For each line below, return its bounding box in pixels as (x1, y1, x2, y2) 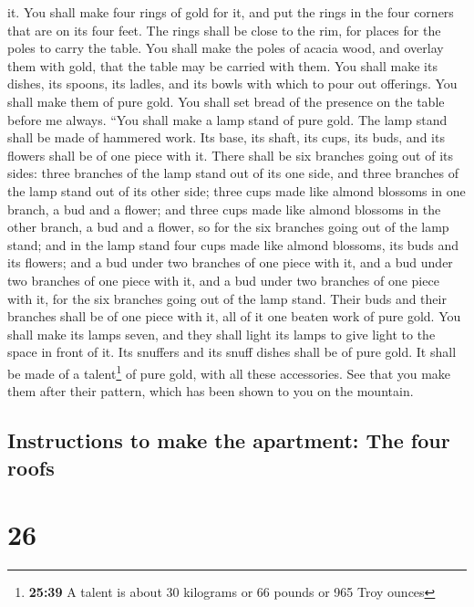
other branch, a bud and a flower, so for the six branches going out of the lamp (7, 217, 449, 236)
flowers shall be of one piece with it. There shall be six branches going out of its (7, 145, 453, 164)
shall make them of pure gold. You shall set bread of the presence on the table (7, 91, 445, 110)
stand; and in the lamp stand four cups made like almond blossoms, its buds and (7, 235, 459, 254)
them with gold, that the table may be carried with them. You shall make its (7, 56, 438, 75)
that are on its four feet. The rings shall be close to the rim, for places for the (7, 20, 441, 39)
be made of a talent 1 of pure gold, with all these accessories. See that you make (7, 361, 451, 382)
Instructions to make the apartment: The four (7, 426, 450, 455)
